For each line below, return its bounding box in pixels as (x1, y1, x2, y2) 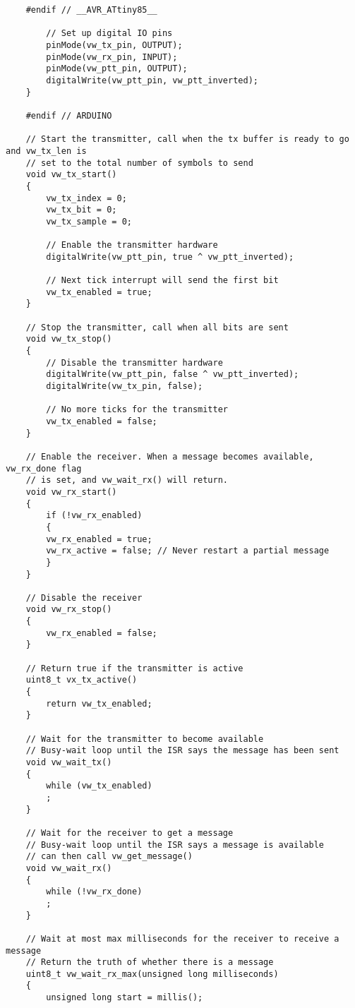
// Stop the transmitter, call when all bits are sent (25, 322, 289, 332)
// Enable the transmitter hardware (46, 240, 218, 251)
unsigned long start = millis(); (46, 992, 203, 1003)
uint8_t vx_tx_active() (25, 675, 138, 685)
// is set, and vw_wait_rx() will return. (25, 475, 228, 486)
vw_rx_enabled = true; (46, 534, 152, 544)
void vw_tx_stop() (25, 334, 112, 344)
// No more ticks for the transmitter (46, 404, 228, 415)
